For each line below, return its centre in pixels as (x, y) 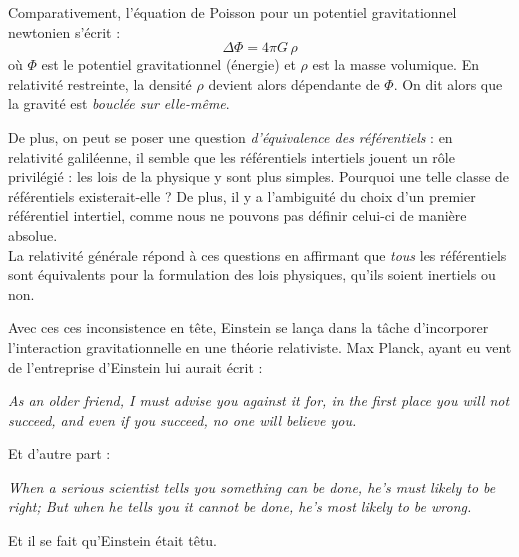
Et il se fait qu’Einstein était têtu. (113, 540)
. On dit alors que (448, 83)
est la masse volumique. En (395, 64)
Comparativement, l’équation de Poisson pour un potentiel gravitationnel (232, 12)
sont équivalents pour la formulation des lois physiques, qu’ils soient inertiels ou (252, 274)
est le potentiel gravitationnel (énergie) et (168, 64)
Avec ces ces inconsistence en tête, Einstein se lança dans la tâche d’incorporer (248, 327)
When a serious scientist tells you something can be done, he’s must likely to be (252, 486)
